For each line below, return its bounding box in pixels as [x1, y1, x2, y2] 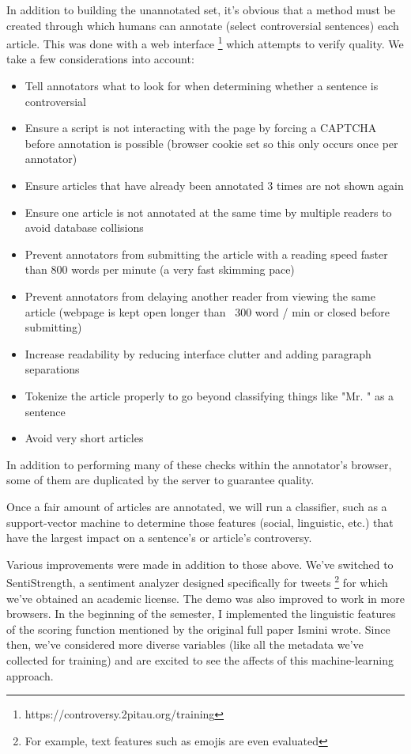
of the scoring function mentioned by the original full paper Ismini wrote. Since [6, 620, 390, 637]
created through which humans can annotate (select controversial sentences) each [6, 17, 399, 33]
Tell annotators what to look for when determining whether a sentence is [25, 78, 379, 94]
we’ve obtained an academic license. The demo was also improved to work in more [6, 589, 405, 606]
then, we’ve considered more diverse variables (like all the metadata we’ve [6, 636, 364, 653]
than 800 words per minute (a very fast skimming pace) [25, 261, 295, 278]
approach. [6, 667, 54, 684]
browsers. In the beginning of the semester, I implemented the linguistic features [6, 605, 396, 622]
